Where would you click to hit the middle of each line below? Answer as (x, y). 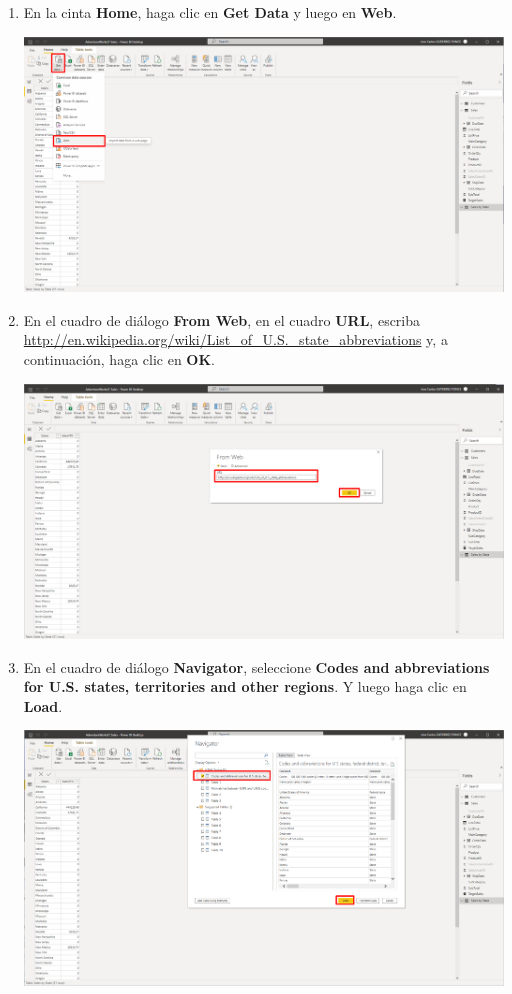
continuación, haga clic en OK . (119, 358)
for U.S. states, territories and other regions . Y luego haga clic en (245, 686)
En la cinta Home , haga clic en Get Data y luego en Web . (210, 12)
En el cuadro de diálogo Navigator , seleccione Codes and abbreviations (256, 666)
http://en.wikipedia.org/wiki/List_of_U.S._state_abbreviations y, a (235, 339)
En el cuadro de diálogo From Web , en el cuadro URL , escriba (222, 319)
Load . (43, 705)
